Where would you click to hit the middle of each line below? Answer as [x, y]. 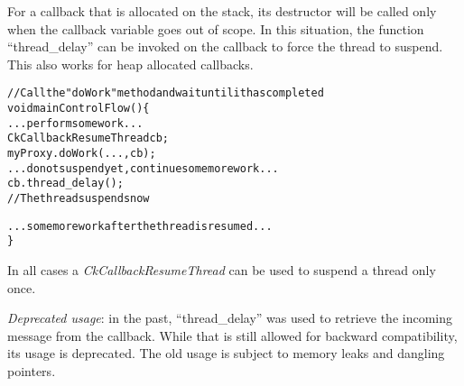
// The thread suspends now [79, 198]
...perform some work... [75, 123]
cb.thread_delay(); [65, 184]
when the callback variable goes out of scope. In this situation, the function [216, 28]
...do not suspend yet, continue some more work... [143, 168]
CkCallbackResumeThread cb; [88, 138]
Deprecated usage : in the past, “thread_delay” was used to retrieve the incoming [230, 318]
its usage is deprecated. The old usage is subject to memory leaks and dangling [226, 353]
